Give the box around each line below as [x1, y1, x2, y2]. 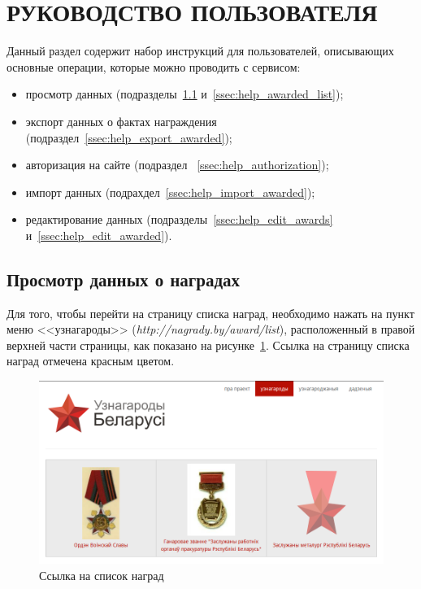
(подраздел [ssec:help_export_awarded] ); [25, 129, 232, 146]
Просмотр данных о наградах [7, 266, 241, 291]
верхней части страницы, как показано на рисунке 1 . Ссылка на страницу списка [7, 336, 410, 353]
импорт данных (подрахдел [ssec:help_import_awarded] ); [25, 183, 315, 200]
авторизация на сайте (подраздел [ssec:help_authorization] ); [25, 156, 329, 173]
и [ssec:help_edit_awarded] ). [25, 226, 172, 243]
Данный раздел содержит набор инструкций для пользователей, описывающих [7, 42, 394, 59]
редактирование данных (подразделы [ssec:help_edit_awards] [25, 211, 333, 228]
